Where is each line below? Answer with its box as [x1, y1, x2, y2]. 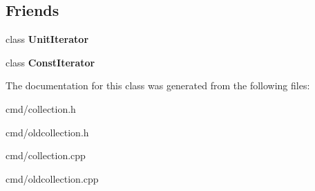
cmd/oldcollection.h [6, 125, 89, 139]
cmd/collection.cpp [6, 148, 86, 163]
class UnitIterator [6, 32, 89, 46]
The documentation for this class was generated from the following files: [6, 78, 310, 93]
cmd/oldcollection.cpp [6, 171, 99, 185]
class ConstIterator [6, 55, 95, 69]
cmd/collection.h [6, 101, 76, 116]
